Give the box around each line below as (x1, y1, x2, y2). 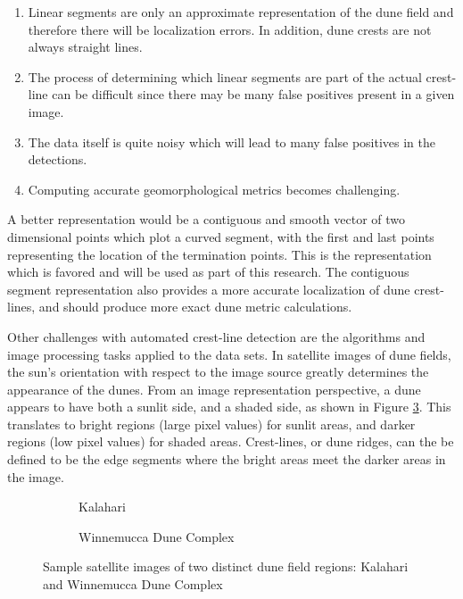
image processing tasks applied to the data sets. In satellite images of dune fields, (7, 345, 451, 363)
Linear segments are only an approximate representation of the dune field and (28, 3, 454, 21)
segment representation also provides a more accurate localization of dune (7, 279, 410, 298)
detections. (28, 150, 87, 169)
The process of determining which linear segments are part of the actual (28, 67, 422, 86)
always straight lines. (28, 37, 143, 56)
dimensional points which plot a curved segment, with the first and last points (7, 227, 434, 245)
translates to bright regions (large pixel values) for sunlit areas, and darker (7, 414, 416, 433)
